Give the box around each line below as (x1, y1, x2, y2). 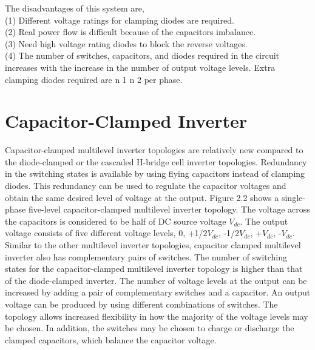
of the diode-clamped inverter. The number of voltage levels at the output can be (5, 274, 307, 286)
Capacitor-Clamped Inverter (5, 108, 248, 133)
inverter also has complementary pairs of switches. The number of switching (5, 250, 287, 263)
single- (281, 191, 305, 203)
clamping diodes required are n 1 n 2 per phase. (5, 73, 183, 85)
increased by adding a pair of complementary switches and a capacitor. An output (5, 286, 311, 299)
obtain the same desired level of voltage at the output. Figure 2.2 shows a (5, 191, 279, 203)
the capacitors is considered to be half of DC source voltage (5, 214, 226, 227)
